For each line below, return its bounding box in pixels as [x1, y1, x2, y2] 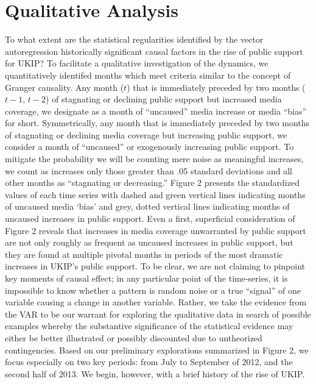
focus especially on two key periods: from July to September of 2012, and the [5, 355, 293, 368]
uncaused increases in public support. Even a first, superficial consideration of [5, 212, 295, 225]
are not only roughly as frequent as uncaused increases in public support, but [5, 236, 293, 249]
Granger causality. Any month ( [5, 80, 124, 93]
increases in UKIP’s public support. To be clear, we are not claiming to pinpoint [5, 260, 306, 272]
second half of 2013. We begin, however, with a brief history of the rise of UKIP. [5, 367, 305, 380]
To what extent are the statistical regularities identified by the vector [5, 33, 264, 46]
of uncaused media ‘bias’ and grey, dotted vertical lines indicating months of [5, 200, 290, 213]
